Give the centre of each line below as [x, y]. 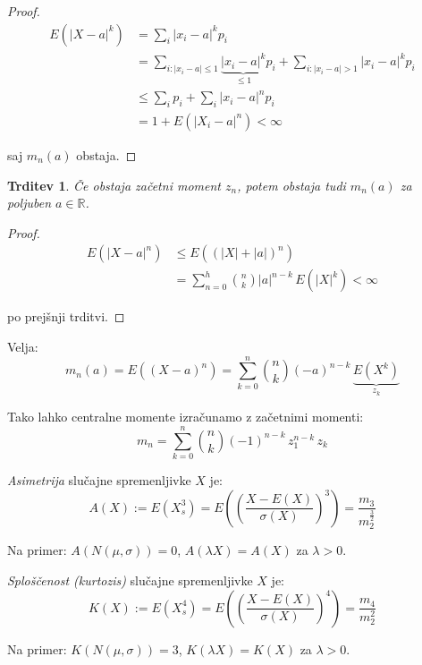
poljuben [30, 203]
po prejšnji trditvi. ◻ [66, 316]
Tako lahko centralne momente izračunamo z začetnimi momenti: [186, 417]
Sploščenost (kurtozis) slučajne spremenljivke [130, 580]
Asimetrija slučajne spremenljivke [99, 479]
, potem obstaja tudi [291, 185]
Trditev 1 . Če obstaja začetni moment [114, 185]
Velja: [23, 346]
